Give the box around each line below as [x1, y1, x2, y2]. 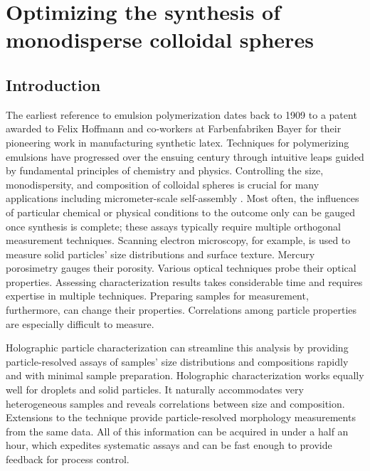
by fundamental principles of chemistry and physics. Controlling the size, [6, 163, 324, 178]
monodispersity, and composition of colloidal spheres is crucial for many [6, 176, 319, 191]
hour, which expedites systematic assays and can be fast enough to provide [6, 438, 332, 453]
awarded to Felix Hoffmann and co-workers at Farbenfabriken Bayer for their [6, 121, 342, 136]
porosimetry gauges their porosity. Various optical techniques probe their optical [6, 260, 356, 275]
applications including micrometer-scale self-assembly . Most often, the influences [6, 191, 359, 206]
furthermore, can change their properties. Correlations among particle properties [6, 302, 357, 317]
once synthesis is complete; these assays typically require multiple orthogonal [6, 218, 341, 233]
